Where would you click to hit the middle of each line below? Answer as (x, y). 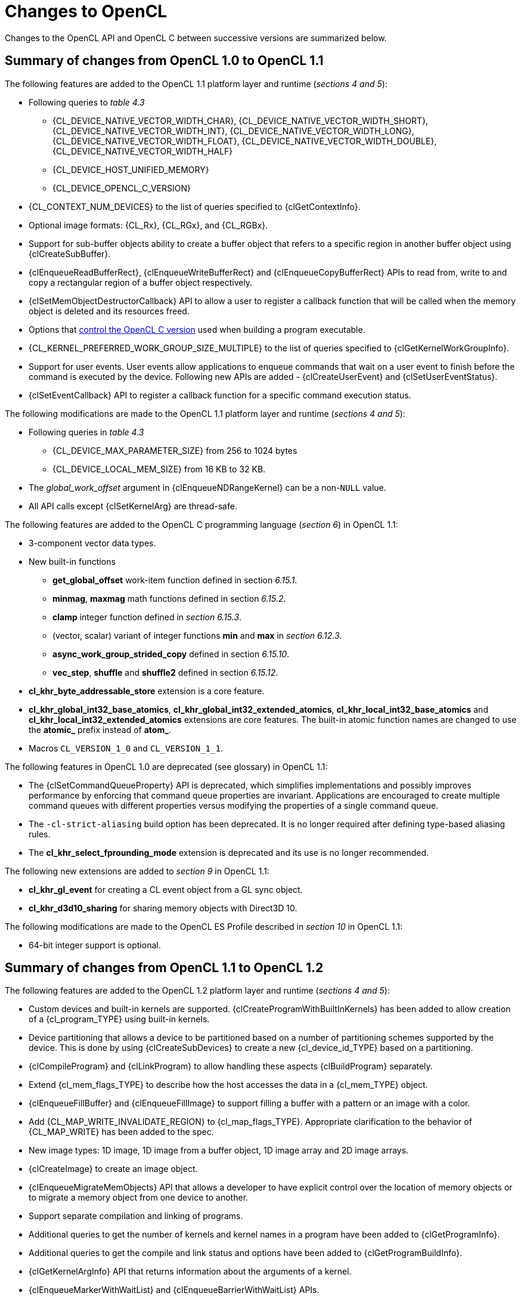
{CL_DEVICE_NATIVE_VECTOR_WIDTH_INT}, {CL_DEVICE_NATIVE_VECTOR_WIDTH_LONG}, (233, 131)
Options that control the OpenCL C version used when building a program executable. (197, 329)
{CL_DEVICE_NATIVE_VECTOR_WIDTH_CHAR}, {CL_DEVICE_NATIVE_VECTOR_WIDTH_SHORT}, (241, 120)
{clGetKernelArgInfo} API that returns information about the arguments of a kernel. (190, 1272)
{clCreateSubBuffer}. (70, 253)
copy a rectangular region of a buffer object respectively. (141, 282)
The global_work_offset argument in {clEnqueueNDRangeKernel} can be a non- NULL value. (207, 487)
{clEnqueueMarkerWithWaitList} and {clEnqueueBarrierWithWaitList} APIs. (174, 1290)
